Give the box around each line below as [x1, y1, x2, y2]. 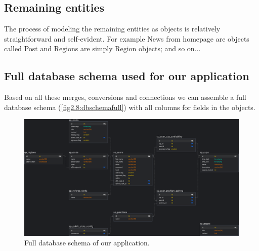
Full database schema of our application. [24, 237, 150, 248]
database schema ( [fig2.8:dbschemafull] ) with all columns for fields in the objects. [4, 101, 255, 112]
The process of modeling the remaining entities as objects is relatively [4, 23, 221, 34]
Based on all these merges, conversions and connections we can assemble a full [4, 92, 246, 102]
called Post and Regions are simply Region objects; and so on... [4, 43, 201, 54]
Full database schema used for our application [4, 68, 249, 84]
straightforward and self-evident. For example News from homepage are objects [4, 33, 249, 44]
